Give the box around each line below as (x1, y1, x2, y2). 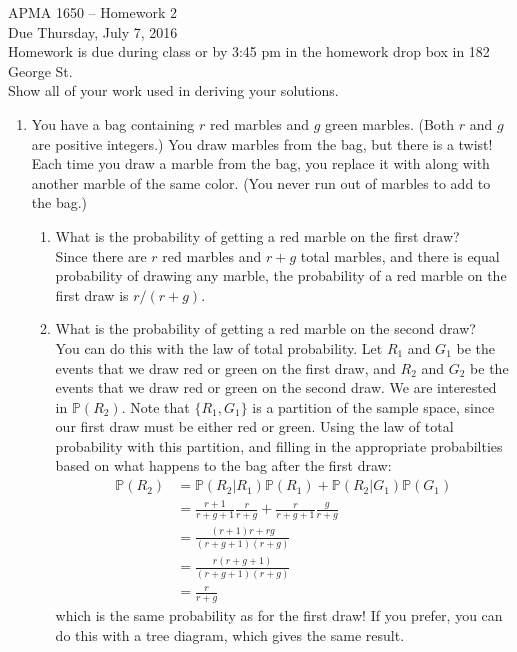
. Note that (121, 396, 190, 417)
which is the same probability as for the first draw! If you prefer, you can (55, 604, 503, 625)
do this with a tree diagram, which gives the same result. (55, 624, 405, 645)
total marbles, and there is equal (300, 245, 500, 266)
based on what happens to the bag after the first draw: (55, 455, 392, 476)
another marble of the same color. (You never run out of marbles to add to (31, 172, 491, 193)
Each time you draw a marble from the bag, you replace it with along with (31, 153, 490, 174)
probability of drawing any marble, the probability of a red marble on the (55, 265, 507, 286)
